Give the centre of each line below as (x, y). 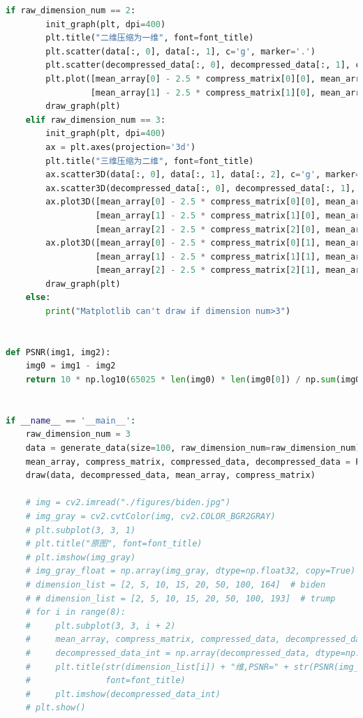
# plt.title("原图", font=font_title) (114, 544)
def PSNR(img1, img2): (58, 352)
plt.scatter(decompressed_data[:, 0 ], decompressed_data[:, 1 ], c (203, 65)
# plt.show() (55, 708)
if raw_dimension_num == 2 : (71, 10)
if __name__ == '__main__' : (71, 420)
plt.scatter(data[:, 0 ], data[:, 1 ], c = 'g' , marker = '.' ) (180, 51)
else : (38, 298)
